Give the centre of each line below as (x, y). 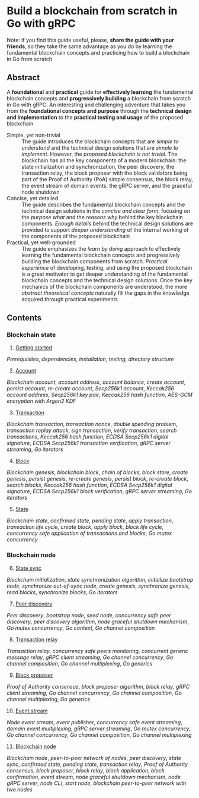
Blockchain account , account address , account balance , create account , (96, 382)
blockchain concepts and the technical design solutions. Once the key (107, 280)
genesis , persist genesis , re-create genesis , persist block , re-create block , (98, 479)
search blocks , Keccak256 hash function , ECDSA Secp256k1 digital (89, 485)
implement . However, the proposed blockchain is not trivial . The (99, 154)
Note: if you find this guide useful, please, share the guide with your (90, 40)
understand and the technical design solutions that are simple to (100, 147)
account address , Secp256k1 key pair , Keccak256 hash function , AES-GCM (100, 395)
